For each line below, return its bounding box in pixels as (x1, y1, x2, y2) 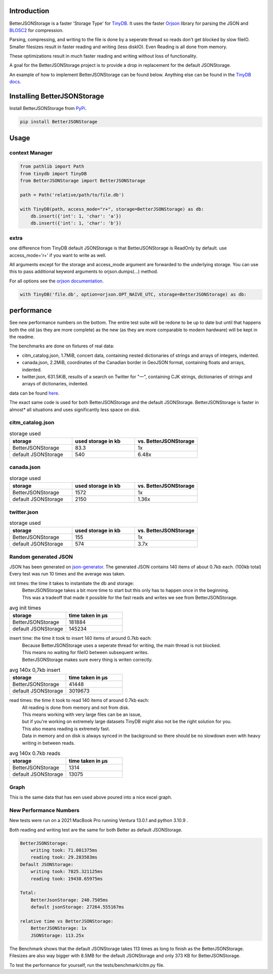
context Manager (9, 149, 53, 156)
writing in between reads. (22, 740, 75, 746)
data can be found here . (9, 390, 60, 396)
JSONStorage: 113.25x (30, 932, 84, 938)
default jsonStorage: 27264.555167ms (30, 904, 124, 910)
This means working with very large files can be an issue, (22, 711, 142, 717)
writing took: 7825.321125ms (30, 869, 103, 875)
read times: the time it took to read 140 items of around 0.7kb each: (9, 697, 149, 703)
